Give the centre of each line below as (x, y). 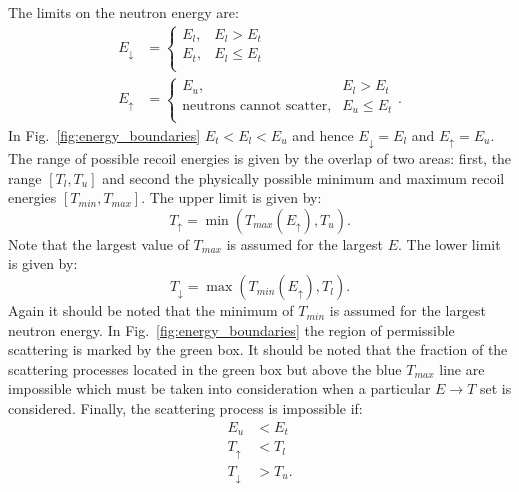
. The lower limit (449, 243)
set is (495, 388)
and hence (323, 134)
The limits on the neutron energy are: (123, 12)
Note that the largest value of (98, 243)
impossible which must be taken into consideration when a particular (219, 388)
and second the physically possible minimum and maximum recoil (303, 177)
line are (462, 368)
